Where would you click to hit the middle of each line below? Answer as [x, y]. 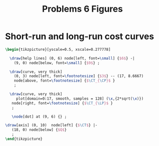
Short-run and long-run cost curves [80, 36]
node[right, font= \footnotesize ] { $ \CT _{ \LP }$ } [62, 103]
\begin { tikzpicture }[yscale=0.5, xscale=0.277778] [58, 49]
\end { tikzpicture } [24, 139]
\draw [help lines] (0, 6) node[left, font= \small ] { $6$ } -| [72, 58]
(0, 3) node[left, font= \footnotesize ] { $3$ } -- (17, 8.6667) [79, 76]
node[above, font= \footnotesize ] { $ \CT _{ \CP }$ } [65, 81]
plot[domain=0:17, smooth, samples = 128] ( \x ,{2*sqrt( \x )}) [80, 99]
